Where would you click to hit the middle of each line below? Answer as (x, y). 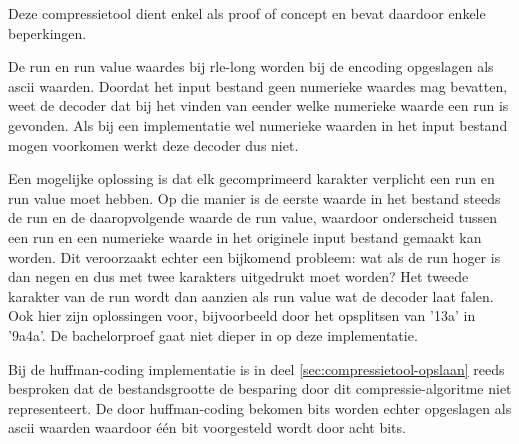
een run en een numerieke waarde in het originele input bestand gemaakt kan (245, 236)
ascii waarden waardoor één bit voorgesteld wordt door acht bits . (207, 427)
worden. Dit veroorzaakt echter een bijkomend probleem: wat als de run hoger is (254, 256)
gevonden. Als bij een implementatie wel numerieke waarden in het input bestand (258, 124)
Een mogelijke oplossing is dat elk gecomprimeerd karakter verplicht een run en (251, 178)
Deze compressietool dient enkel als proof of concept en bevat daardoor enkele (247, 13)
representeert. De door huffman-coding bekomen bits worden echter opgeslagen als (260, 407)
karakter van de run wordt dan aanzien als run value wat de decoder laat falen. (251, 295)
